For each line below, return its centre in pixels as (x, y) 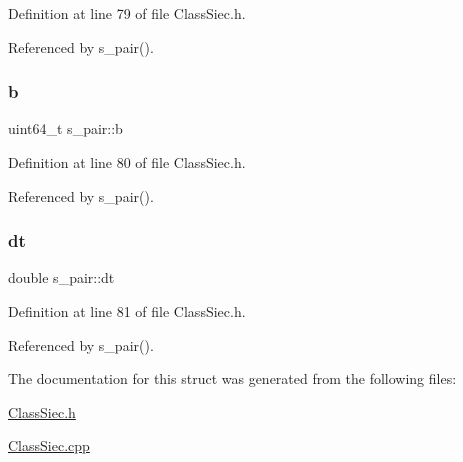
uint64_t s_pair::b (65, 128)
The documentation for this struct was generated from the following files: (232, 378)
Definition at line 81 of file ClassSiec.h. (127, 311)
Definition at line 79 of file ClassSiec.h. (127, 13)
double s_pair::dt (61, 277)
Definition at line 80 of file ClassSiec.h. (127, 162)
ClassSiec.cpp (49, 445)
